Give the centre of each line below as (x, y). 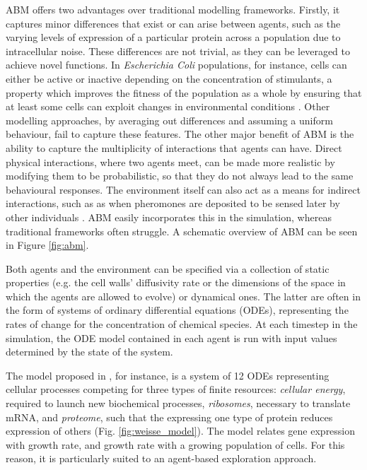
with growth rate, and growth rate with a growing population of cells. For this (175, 444)
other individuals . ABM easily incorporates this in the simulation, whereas (169, 217)
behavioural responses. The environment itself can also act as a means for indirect (183, 189)
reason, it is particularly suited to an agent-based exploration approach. (161, 458)
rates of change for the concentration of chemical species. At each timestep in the (182, 324)
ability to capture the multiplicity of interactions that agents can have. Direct (174, 147)
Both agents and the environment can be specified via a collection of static (168, 268)
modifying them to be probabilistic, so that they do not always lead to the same (180, 176)
